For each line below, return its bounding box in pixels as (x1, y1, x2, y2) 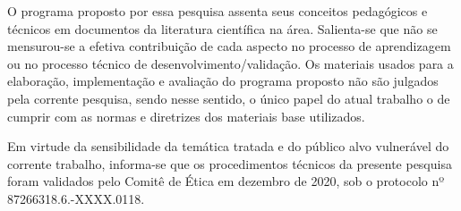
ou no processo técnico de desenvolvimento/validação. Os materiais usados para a (7, 54, 454, 72)
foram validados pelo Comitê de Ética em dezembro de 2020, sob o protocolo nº (7, 172, 445, 190)
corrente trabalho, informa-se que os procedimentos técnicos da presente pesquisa (7, 154, 452, 173)
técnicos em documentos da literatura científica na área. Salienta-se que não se (7, 19, 438, 38)
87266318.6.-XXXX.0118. (7, 189, 145, 207)
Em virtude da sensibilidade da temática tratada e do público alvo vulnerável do (7, 137, 449, 156)
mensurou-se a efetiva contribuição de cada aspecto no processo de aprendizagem (7, 37, 451, 55)
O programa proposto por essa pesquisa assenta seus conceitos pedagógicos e (7, 2, 428, 20)
